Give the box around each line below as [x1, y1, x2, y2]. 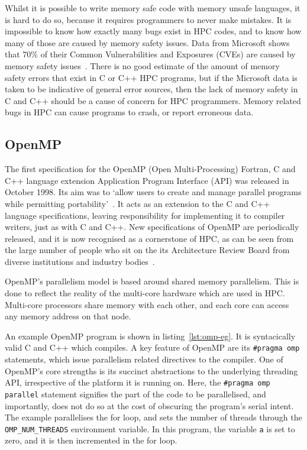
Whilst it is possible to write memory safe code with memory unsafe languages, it [5, 2, 300, 14]
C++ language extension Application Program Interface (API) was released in [5, 174, 289, 186]
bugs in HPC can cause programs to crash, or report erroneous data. [5, 106, 254, 118]
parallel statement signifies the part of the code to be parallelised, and [5, 387, 266, 400]
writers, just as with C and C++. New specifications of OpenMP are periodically [5, 221, 299, 233]
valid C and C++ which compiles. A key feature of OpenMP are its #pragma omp [5, 341, 300, 354]
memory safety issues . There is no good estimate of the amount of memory [5, 59, 280, 72]
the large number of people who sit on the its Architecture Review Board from [5, 244, 290, 256]
